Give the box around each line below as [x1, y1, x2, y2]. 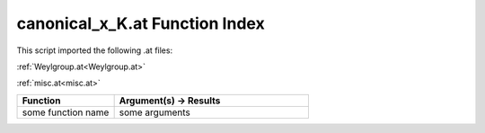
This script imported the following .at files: [16, 45, 173, 56]
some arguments [119, 106, 190, 119]
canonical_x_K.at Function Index [16, 13, 265, 33]
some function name [22, 106, 110, 119]
